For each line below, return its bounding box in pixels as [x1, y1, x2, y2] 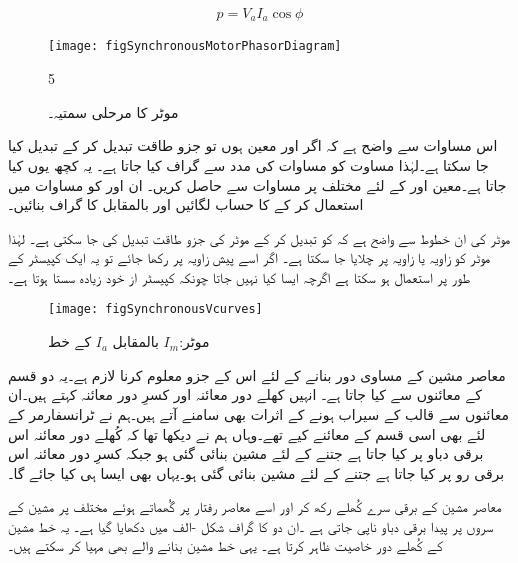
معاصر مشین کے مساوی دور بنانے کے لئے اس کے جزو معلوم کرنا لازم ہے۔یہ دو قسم [8, 364, 506, 385]
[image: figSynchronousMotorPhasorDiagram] [48, 39, 342, 54]
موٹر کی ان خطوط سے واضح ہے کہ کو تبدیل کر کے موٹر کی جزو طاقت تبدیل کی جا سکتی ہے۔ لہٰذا [8, 227, 511, 248]
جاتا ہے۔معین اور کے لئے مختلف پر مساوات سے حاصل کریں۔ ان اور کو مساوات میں [8, 174, 507, 195]
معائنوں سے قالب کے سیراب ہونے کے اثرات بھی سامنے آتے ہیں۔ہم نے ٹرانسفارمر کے [8, 403, 510, 424]
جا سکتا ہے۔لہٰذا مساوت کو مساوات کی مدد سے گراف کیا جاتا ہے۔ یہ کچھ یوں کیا [8, 154, 489, 175]
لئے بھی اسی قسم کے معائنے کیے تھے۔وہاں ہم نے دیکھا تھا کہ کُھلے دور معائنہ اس [8, 423, 486, 444]
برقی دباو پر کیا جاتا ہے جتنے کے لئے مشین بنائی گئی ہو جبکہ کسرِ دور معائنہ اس [8, 443, 484, 464]
